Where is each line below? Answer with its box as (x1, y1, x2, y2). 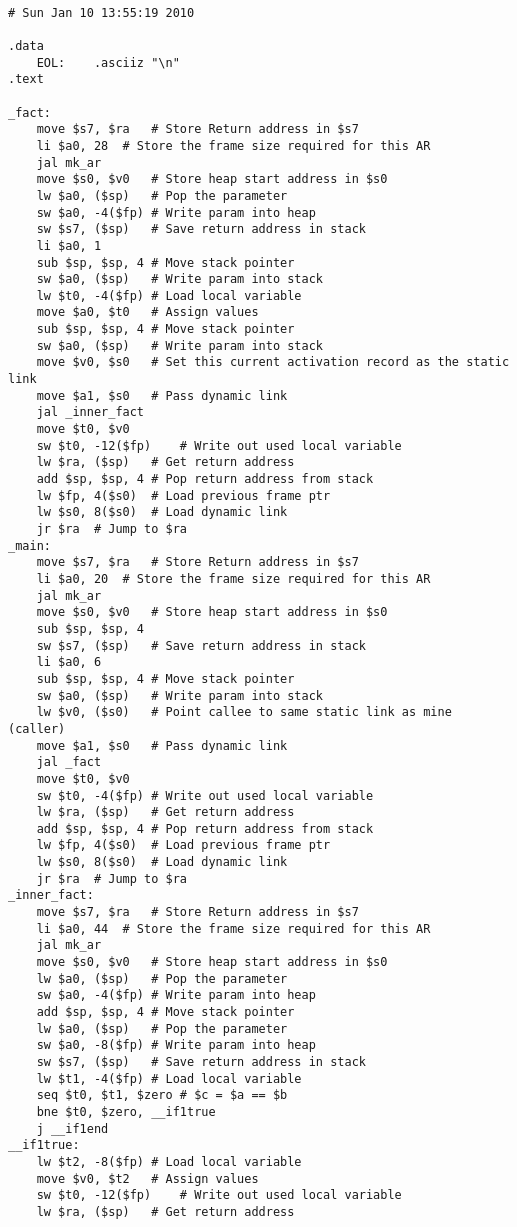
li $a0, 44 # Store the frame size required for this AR (36, 921, 431, 936)
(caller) (8, 721, 66, 736)
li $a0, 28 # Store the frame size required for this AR (36, 138, 431, 153)
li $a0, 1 (36, 238, 102, 253)
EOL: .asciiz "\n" (36, 55, 180, 70)
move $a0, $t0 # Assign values (36, 305, 259, 320)
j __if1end (36, 1121, 109, 1136)
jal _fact (36, 755, 102, 770)
